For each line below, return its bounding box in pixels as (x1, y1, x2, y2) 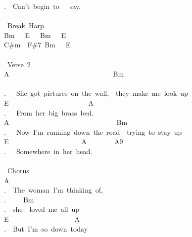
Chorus (7, 165, 29, 176)
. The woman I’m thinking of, (4, 185, 103, 195)
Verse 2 (7, 59, 31, 69)
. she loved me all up (4, 204, 80, 214)
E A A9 (4, 136, 123, 147)
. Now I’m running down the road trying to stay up (4, 126, 182, 137)
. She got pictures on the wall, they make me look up (4, 88, 188, 98)
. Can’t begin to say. (4, 1, 81, 11)
